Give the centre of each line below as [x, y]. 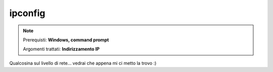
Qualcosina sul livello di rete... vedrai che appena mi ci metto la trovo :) [83, 63]
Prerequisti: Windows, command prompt [66, 40]
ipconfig [27, 13]
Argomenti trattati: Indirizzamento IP [61, 49]
